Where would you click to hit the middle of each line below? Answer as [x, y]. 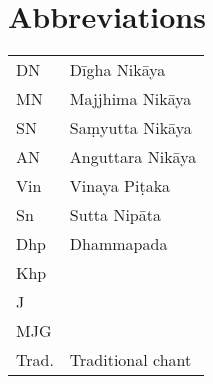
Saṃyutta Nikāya [130, 128]
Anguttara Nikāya [133, 157]
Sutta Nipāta [115, 215]
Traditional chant [130, 360]
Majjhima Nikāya [130, 99]
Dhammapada [118, 244]
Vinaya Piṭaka [120, 186]
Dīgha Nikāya [117, 70]
